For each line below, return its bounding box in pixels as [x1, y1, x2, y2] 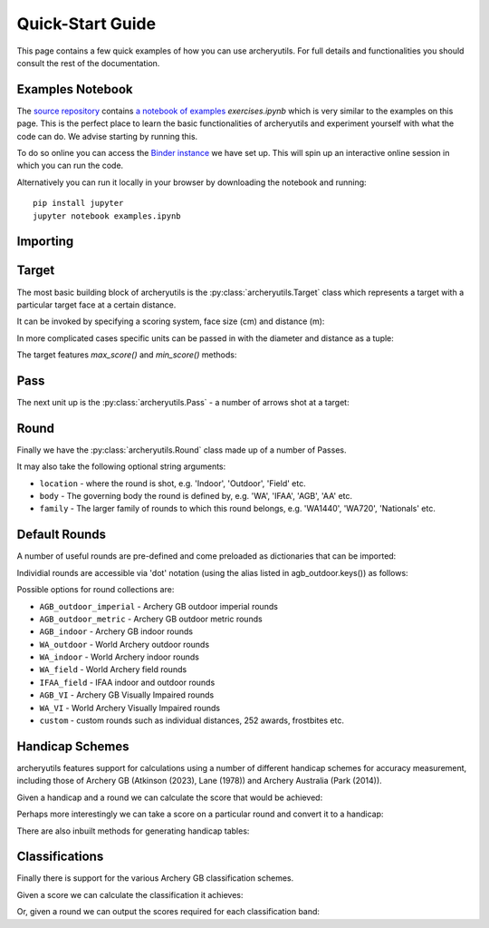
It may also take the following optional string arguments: [16, 461, 226, 472]
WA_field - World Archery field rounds [39, 664, 187, 675]
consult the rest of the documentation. [16, 57, 160, 68]
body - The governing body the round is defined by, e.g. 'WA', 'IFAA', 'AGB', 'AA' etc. [39, 491, 353, 502]
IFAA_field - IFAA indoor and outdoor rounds [39, 677, 216, 688]
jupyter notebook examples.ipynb [33, 210, 181, 221]
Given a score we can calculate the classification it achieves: [16, 889, 244, 900]
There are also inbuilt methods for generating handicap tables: [16, 825, 250, 836]
